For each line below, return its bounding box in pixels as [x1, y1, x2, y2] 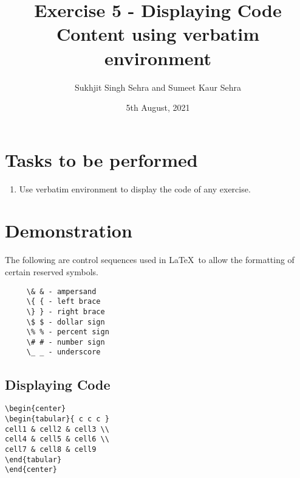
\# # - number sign [26, 337, 105, 346]
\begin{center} [5, 404, 66, 413]
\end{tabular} [5, 455, 62, 464]
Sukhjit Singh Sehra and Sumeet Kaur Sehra [75, 80, 241, 93]
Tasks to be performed [5, 147, 198, 172]
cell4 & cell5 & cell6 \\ [5, 435, 109, 444]
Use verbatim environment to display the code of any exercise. [19, 182, 251, 195]
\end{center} [5, 465, 57, 474]
